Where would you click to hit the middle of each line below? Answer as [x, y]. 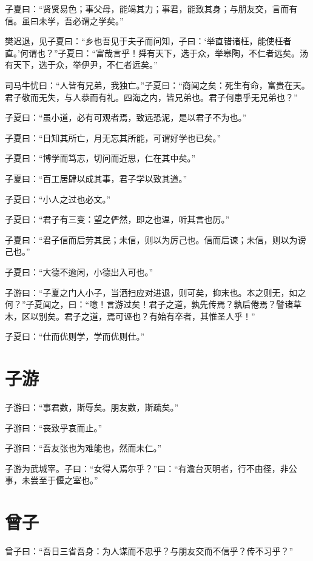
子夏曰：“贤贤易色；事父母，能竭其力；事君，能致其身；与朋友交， [139, 8]
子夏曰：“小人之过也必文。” [58, 199]
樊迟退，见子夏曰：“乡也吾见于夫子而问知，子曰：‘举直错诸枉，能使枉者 [148, 41]
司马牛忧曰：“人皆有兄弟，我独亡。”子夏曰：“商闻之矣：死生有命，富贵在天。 [157, 85]
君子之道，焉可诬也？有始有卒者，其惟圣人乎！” [160, 316]
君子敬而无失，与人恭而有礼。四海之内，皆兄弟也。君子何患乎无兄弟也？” [151, 97]
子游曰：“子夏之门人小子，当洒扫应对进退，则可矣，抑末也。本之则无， [147, 292]
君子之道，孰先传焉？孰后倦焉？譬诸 [221, 304]
